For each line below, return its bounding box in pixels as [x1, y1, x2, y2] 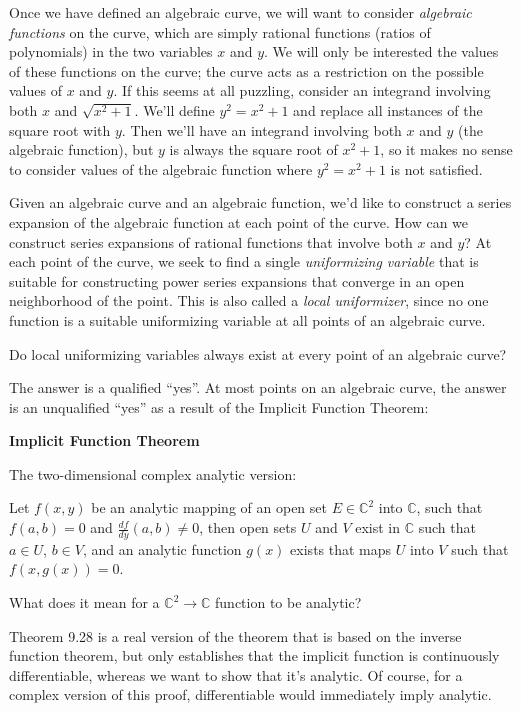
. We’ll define [134, 99, 215, 120]
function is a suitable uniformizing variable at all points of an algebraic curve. [9, 309, 486, 330]
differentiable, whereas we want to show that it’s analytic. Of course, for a [9, 664, 463, 685]
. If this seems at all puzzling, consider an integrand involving [113, 80, 491, 101]
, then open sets [199, 517, 297, 538]
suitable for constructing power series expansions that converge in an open [9, 270, 465, 291]
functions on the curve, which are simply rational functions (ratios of [9, 21, 431, 42]
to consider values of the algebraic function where [9, 158, 313, 179]
